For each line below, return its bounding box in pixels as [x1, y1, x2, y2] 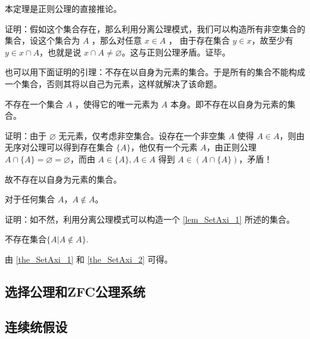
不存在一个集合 [5, 97, 63, 110]
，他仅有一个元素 [131, 141, 198, 153]
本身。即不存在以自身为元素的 [170, 97, 287, 110]
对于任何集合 [5, 193, 55, 205]
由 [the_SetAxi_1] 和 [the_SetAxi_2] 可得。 [5, 252, 173, 265]
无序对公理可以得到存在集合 [5, 141, 113, 153]
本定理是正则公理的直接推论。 [5, 2, 122, 14]
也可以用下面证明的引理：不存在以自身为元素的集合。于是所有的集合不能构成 [5, 66, 305, 78]
